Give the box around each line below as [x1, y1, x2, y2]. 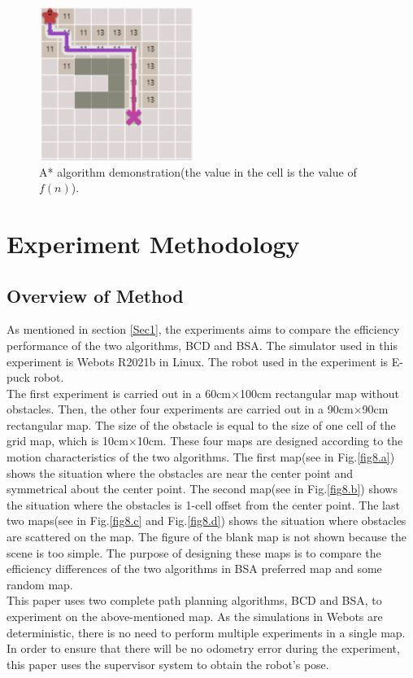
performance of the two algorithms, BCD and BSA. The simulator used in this [7, 336, 398, 353]
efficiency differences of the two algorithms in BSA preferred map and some [7, 560, 382, 577]
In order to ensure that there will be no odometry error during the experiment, [7, 640, 400, 657]
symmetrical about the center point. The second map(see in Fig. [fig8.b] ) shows [7, 480, 398, 497]
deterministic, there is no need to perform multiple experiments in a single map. [7, 623, 406, 641]
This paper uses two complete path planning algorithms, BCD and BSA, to [7, 592, 382, 609]
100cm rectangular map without [239, 384, 400, 401]
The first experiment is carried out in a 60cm [7, 384, 232, 401]
